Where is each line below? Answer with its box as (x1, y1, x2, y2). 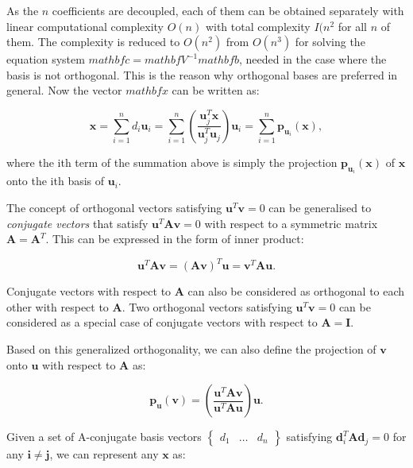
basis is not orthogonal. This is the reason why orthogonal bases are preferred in (6, 66, 398, 83)
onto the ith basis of (6, 172, 105, 189)
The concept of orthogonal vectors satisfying (6, 199, 222, 215)
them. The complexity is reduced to (6, 33, 180, 50)
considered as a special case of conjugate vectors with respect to (6, 314, 318, 331)
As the (6, 2, 39, 18)
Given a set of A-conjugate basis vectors (6, 428, 202, 445)
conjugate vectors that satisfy (6, 215, 149, 231)
